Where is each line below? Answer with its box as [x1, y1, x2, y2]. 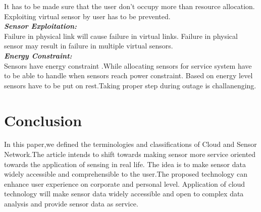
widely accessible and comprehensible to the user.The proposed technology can [4, 169, 247, 179]
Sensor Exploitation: [4, 21, 77, 31]
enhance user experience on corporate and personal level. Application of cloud [4, 178, 245, 189]
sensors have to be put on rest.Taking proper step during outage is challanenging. [4, 80, 256, 90]
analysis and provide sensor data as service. [4, 198, 138, 209]
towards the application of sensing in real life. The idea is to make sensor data [4, 158, 246, 169]
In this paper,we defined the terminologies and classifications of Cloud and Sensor [4, 139, 257, 149]
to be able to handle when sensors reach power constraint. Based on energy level [4, 70, 253, 81]
